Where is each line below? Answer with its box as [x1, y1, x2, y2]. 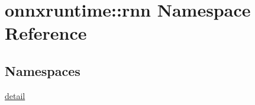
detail [5, 89, 25, 101]
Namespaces [5, 61, 80, 79]
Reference [5, 21, 87, 45]
